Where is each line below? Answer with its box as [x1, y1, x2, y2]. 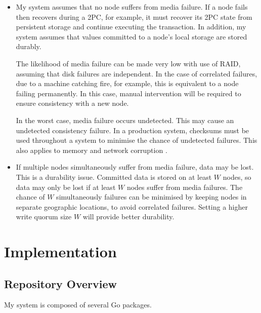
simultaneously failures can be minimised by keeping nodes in [56, 191, 247, 202]
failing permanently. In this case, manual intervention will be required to [16, 88, 241, 98]
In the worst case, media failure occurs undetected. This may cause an [16, 114, 234, 125]
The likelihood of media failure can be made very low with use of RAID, [16, 58, 241, 68]
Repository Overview [4, 276, 117, 291]
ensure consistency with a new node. [16, 98, 129, 108]
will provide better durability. [82, 211, 175, 222]
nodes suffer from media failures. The [126, 181, 243, 192]
